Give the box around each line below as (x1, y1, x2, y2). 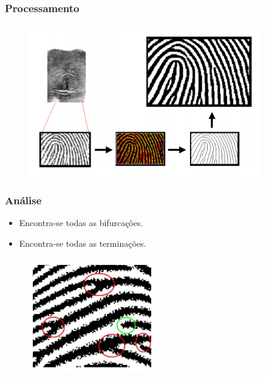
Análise (5, 193, 42, 208)
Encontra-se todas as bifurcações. (19, 216, 143, 229)
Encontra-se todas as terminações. (19, 237, 146, 250)
